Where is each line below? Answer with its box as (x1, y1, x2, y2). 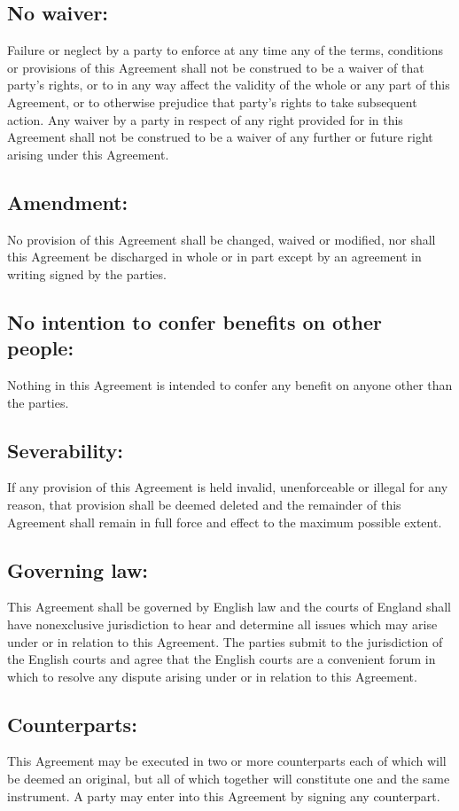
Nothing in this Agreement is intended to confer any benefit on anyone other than (7, 375, 453, 394)
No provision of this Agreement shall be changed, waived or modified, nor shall (7, 230, 436, 248)
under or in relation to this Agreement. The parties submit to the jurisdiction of (7, 632, 443, 651)
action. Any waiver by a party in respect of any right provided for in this (7, 110, 403, 129)
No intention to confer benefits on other (7, 308, 382, 335)
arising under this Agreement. (7, 144, 169, 163)
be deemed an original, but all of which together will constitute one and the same (7, 769, 450, 788)
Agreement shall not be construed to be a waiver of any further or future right (7, 128, 433, 146)
